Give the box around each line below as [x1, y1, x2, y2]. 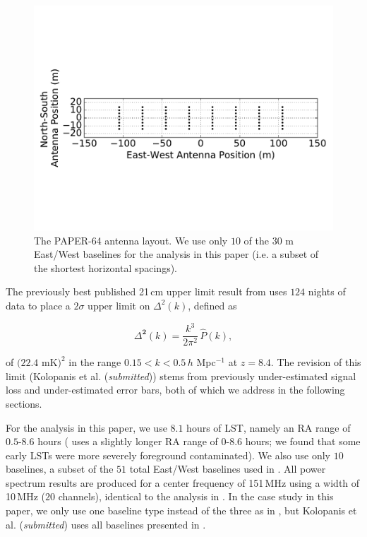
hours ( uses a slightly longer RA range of [37, 434, 218, 449]
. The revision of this [270, 355, 361, 370]
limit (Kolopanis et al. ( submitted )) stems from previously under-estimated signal [6, 368, 356, 383]
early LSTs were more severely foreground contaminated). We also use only [6, 447, 330, 462]
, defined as [188, 297, 237, 312]
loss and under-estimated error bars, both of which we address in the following [6, 382, 345, 397]
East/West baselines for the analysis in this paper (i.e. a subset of [34, 247, 319, 261]
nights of [308, 284, 346, 299]
